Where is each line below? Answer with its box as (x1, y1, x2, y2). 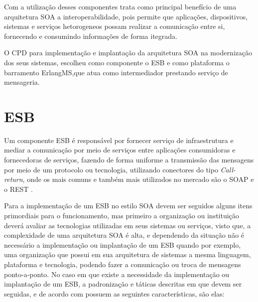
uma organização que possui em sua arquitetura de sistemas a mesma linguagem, (4, 249, 251, 260)
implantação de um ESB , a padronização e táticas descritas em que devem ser (4, 279, 242, 289)
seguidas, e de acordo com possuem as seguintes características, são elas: (4, 288, 225, 299)
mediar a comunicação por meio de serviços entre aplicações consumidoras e (4, 145, 236, 155)
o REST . (4, 183, 33, 194)
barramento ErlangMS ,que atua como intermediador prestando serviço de (4, 67, 228, 77)
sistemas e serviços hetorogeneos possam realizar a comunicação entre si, (4, 21, 225, 31)
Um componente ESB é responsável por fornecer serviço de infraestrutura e (4, 135, 234, 145)
